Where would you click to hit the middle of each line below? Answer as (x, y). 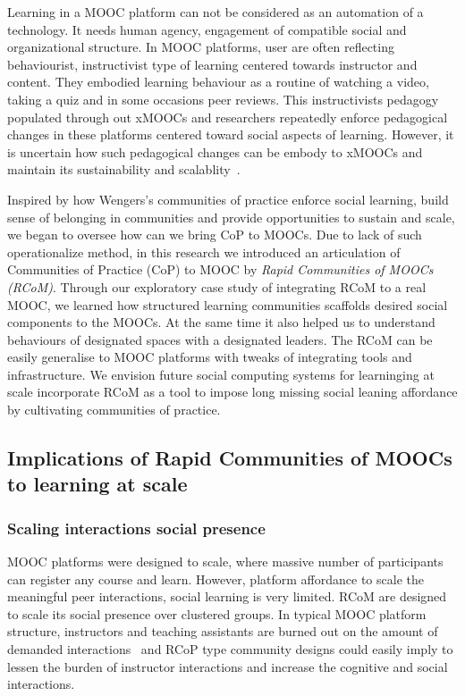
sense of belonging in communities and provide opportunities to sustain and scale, (231, 217)
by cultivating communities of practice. (114, 410)
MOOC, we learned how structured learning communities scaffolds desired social (228, 304)
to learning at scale (97, 484)
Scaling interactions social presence (136, 528)
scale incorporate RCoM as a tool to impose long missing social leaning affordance (232, 392)
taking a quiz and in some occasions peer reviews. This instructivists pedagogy (223, 99)
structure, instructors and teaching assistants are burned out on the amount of (223, 631)
